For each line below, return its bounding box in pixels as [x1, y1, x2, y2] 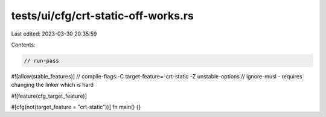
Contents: [11, 41, 36, 48]
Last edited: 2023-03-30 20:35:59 [11, 30, 97, 37]
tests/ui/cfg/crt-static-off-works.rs [11, 9, 194, 22]
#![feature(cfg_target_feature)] [11, 92, 87, 100]
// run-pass [24, 57, 60, 64]
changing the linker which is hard [11, 81, 94, 89]
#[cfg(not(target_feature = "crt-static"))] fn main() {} [11, 103, 141, 111]
